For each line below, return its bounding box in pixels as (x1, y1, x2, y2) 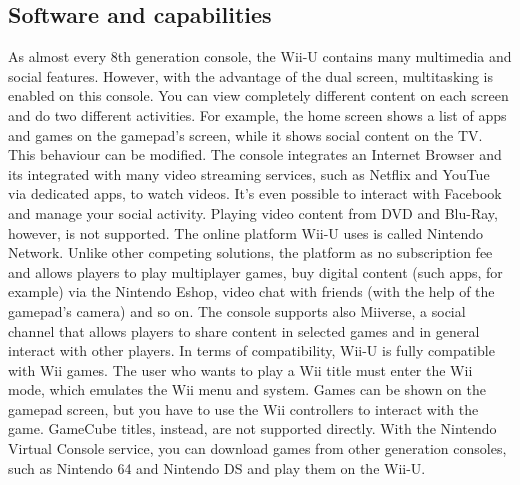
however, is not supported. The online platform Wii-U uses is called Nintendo (8, 222, 483, 243)
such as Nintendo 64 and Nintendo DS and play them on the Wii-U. (8, 457, 426, 478)
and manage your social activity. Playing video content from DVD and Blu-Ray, (8, 202, 498, 223)
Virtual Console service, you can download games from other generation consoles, (8, 438, 507, 459)
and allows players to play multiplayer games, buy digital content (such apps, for (8, 261, 503, 282)
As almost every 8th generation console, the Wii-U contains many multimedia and (8, 46, 512, 67)
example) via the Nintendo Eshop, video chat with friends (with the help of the (8, 281, 495, 302)
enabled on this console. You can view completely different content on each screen (8, 85, 509, 106)
